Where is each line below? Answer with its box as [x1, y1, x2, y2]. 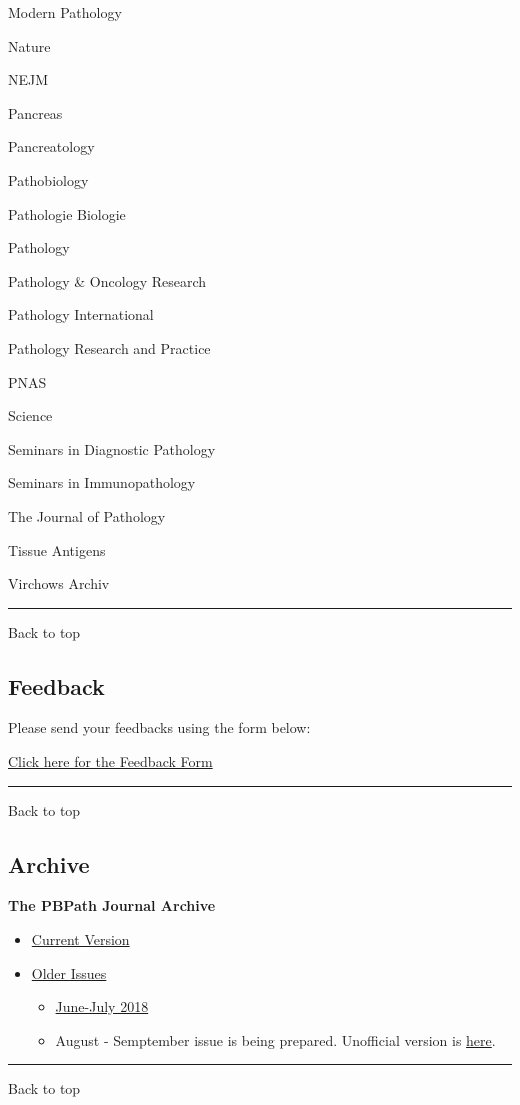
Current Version [31, 929, 130, 950]
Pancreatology [8, 136, 95, 157]
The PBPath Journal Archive [8, 895, 216, 916]
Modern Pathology [8, 2, 122, 22]
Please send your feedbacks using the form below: [8, 717, 311, 738]
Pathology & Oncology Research [8, 270, 207, 291]
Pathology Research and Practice [8, 337, 211, 358]
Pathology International [8, 304, 154, 325]
